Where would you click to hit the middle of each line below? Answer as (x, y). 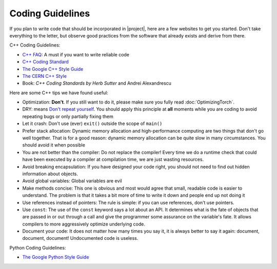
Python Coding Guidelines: (38, 247)
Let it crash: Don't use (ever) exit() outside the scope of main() (92, 123)
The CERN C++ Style (44, 76)
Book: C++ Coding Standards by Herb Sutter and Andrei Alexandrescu (97, 83)
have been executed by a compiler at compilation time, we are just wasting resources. (113, 159)
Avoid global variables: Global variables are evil (72, 181)
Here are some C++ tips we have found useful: (59, 93)
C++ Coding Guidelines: (35, 45)
